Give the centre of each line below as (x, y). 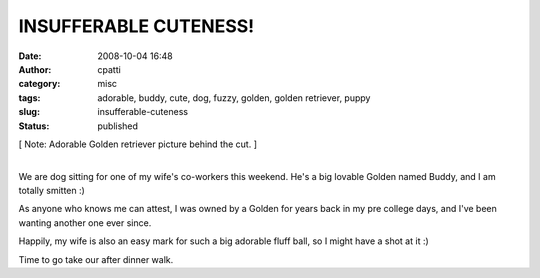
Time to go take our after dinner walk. (96, 259)
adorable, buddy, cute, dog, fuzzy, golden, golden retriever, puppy (234, 97)
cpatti (109, 69)
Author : (35, 69)
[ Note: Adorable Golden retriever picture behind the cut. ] (138, 144)
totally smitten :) (51, 191)
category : (39, 84)
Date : (30, 56)
